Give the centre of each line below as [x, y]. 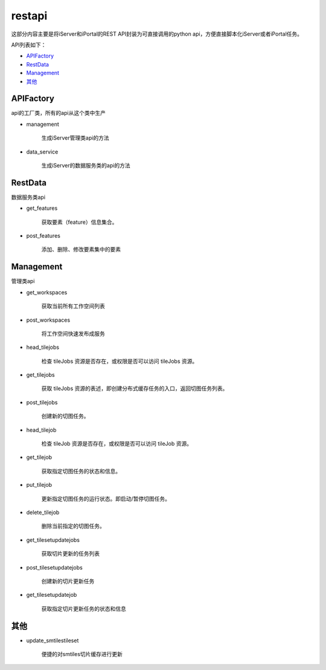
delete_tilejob [43, 512]
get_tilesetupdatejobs [53, 540]
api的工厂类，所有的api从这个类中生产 [58, 113]
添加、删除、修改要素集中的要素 [81, 249]
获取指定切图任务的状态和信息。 [81, 471]
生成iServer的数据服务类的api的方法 [86, 165]
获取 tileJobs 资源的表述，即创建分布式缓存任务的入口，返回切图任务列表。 [135, 389]
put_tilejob [39, 485]
